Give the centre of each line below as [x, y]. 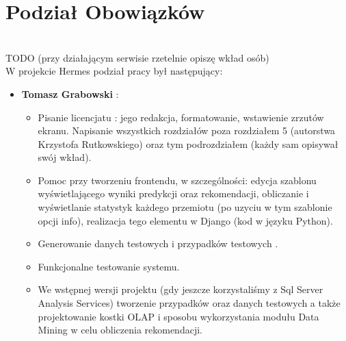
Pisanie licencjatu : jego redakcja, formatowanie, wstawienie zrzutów [181, 117]
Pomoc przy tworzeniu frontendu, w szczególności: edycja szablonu [177, 180]
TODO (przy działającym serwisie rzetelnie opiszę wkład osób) [137, 57]
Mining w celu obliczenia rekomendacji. [120, 330]
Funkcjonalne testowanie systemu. [109, 266]
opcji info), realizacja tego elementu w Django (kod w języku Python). [185, 220]
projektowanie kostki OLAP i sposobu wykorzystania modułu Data [178, 316]
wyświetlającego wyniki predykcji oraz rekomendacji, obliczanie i [173, 193]
